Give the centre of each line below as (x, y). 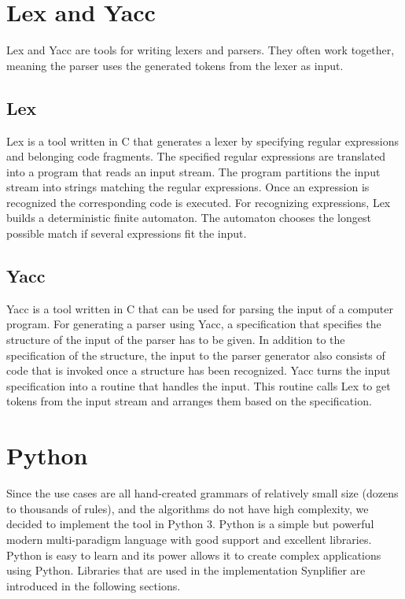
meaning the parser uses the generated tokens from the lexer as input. (175, 65)
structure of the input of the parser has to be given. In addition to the (176, 340)
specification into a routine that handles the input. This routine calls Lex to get (199, 385)
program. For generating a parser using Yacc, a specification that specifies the (194, 324)
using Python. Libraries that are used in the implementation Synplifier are (186, 570)
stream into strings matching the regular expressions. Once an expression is (188, 187)
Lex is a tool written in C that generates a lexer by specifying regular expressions (203, 141)
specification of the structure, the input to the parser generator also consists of (196, 355)
